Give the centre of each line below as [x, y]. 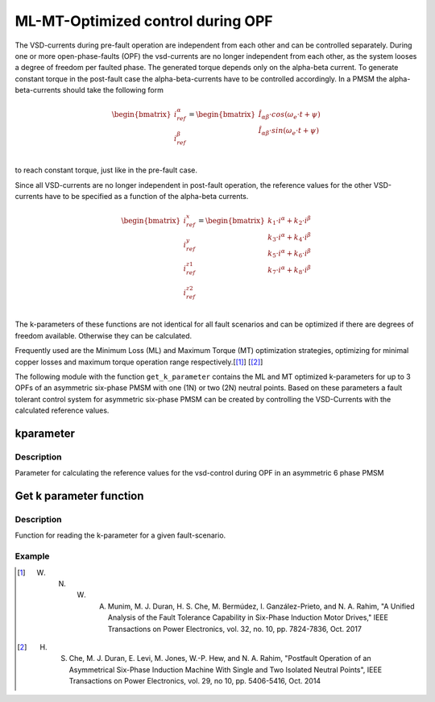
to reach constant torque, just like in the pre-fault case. [106, 170]
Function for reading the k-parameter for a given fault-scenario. [120, 535]
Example [32, 556]
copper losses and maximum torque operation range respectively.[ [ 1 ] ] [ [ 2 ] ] [139, 362]
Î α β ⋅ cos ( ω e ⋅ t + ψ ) [290, 115]
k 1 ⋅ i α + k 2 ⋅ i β [289, 221]
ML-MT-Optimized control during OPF [144, 21]
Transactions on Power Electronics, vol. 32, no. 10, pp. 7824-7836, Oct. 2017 [235, 629]
